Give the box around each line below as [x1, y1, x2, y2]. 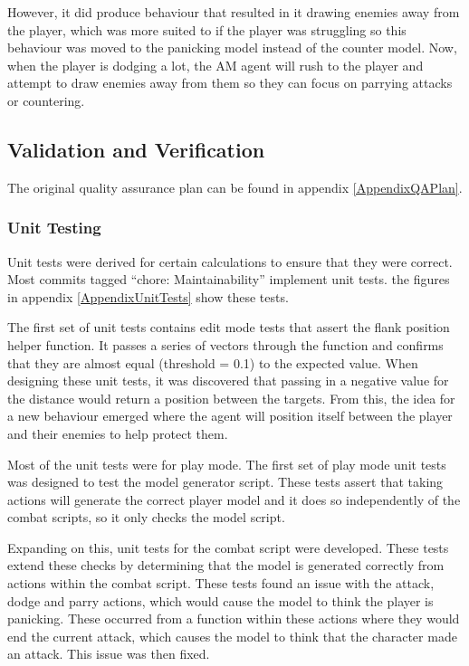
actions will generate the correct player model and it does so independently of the [7, 490, 461, 509]
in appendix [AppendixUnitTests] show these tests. [7, 287, 289, 306]
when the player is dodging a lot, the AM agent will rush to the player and [7, 55, 424, 74]
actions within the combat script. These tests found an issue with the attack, [7, 574, 435, 593]
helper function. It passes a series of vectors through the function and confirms [7, 335, 444, 354]
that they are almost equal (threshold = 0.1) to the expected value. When [7, 353, 418, 372]
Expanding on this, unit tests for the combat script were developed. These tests [7, 538, 449, 557]
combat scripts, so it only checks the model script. [7, 508, 285, 527]
